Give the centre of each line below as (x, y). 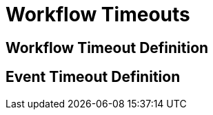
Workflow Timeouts (98, 14)
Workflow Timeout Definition (107, 48)
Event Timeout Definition (93, 77)
